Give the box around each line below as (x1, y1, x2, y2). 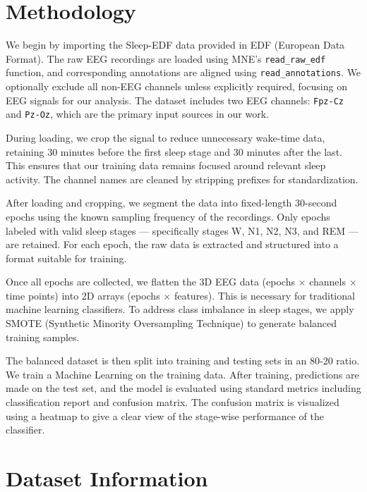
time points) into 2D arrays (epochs (6, 288, 160, 302)
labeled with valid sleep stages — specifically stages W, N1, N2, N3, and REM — (6, 223, 359, 238)
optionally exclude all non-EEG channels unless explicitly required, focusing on (6, 79, 347, 94)
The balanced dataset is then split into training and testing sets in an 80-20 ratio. (6, 353, 360, 368)
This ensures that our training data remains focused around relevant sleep (6, 158, 326, 173)
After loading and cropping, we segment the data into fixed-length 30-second (6, 195, 337, 210)
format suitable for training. (6, 250, 127, 265)
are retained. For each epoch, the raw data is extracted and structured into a (6, 237, 339, 252)
